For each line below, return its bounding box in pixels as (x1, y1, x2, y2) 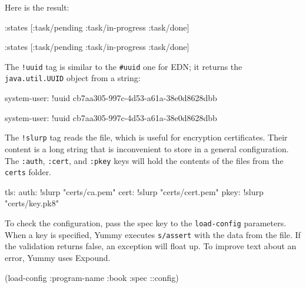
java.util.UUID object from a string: (5, 72, 141, 84)
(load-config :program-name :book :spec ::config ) (5, 271, 179, 283)
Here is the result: (5, 1, 69, 13)
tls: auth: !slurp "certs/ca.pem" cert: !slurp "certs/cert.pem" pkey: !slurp (5, 185, 264, 197)
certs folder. (5, 166, 52, 178)
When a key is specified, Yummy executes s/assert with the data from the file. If (5, 228, 301, 240)
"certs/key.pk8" (5, 197, 59, 209)
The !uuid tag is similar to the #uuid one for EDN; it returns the (5, 60, 242, 72)
